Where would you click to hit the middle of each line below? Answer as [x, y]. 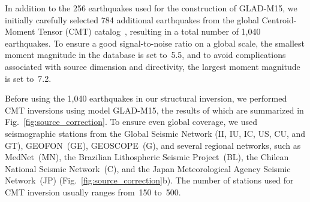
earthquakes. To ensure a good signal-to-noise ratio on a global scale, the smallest [155, 43]
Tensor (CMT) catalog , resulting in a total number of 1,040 [149, 31]
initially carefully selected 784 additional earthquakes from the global [132, 19]
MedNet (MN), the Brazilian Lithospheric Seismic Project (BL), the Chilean [147, 157]
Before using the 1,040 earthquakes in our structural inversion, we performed [146, 98]
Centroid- [279, 19]
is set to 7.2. [28, 78]
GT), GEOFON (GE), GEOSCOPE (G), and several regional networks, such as [153, 145]
